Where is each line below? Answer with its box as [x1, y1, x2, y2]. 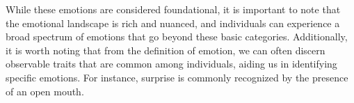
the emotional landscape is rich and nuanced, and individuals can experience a [6, 15, 340, 30]
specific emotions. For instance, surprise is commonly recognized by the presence [6, 70, 348, 84]
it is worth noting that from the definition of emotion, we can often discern [6, 42, 325, 57]
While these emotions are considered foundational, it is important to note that [6, 2, 341, 16]
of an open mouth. [6, 84, 84, 98]
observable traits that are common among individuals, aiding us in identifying [6, 56, 337, 71]
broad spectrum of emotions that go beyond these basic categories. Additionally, [6, 29, 348, 44]
